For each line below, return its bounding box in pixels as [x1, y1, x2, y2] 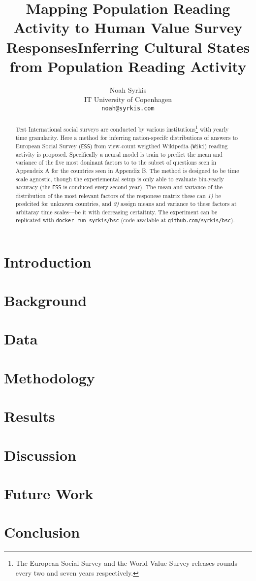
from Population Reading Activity [9, 56, 247, 76]
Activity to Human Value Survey [13, 17, 243, 37]
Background [4, 290, 87, 310]
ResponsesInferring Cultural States [6, 36, 250, 57]
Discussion [4, 444, 76, 465]
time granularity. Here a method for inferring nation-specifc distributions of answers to [15, 133, 238, 141]
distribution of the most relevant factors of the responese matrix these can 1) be [15, 191, 221, 200]
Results [4, 406, 55, 426]
